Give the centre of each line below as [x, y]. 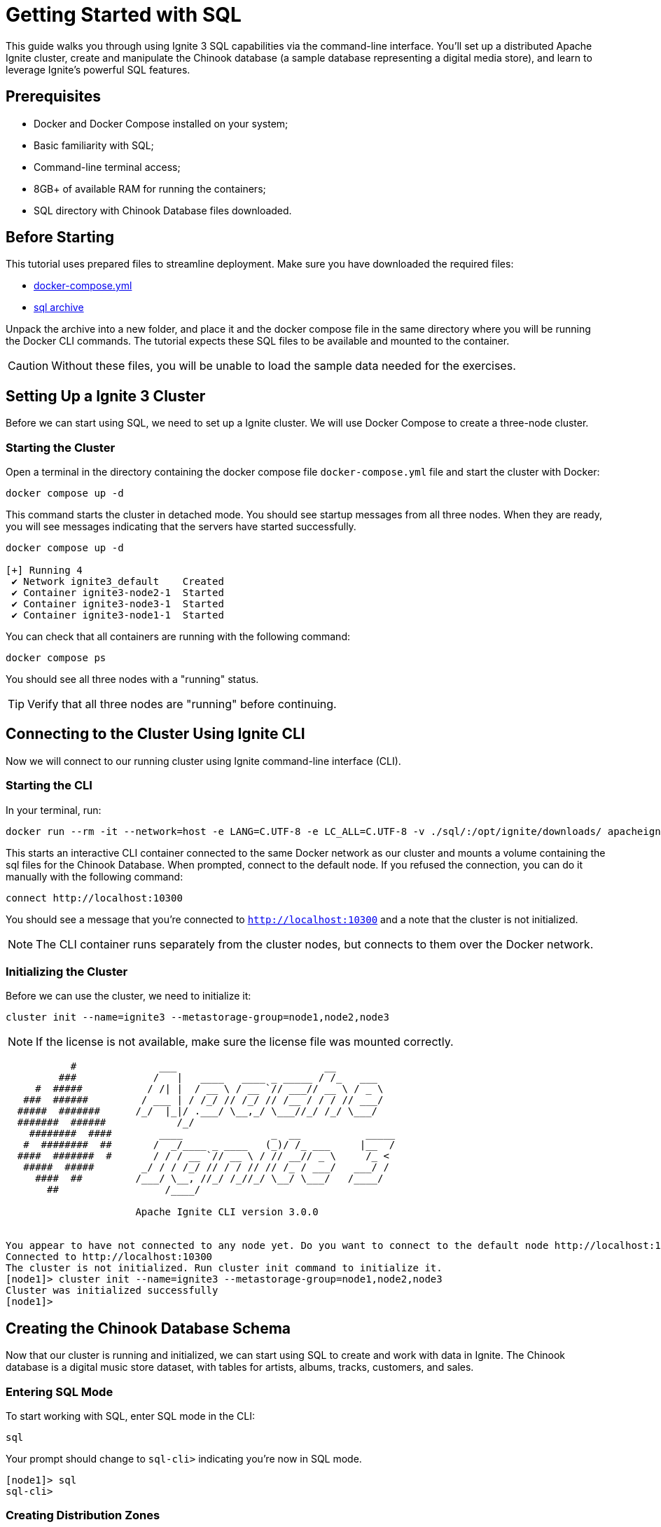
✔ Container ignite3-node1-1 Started [118, 615]
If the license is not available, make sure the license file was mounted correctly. [245, 1042]
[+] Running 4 [44, 571]
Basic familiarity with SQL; [94, 145]
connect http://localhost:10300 [94, 898]
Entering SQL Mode [60, 1391]
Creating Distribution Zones [83, 1515]
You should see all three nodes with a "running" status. [132, 679]
